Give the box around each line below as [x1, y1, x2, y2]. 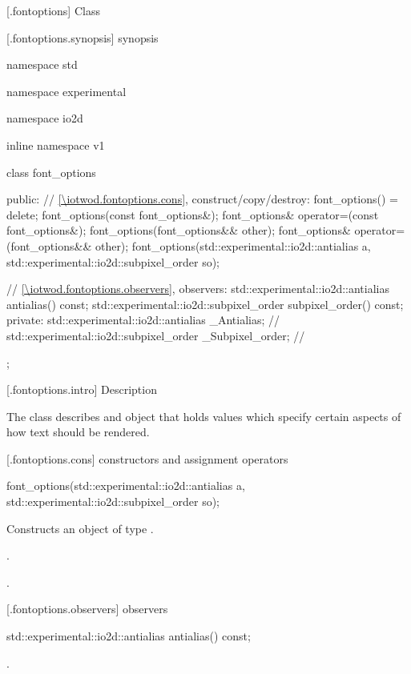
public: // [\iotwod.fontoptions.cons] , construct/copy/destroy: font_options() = [6, 191, 398, 207]
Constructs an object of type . [6, 520, 154, 536]
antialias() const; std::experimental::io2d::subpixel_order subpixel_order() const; [6, 295, 404, 312]
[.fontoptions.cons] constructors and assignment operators [6, 450, 288, 467]
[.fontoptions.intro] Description [6, 381, 157, 398]
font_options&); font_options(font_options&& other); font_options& [6, 222, 351, 239]
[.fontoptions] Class [6, 2, 100, 18]
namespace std [6, 56, 78, 73]
